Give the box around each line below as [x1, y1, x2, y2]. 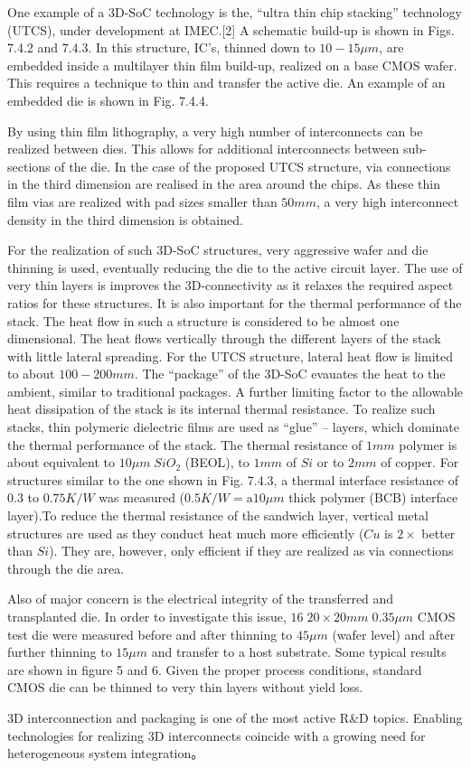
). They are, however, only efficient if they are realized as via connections [49, 541, 454, 560]
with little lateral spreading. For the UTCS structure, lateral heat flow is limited [7, 346, 454, 365]
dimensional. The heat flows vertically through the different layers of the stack [7, 329, 441, 348]
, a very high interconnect [316, 192, 459, 211]
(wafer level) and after [332, 624, 456, 643]
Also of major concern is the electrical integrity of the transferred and [7, 589, 394, 608]
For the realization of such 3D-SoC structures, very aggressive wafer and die [7, 240, 429, 259]
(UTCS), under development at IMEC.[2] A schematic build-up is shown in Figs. [7, 20, 455, 39]
